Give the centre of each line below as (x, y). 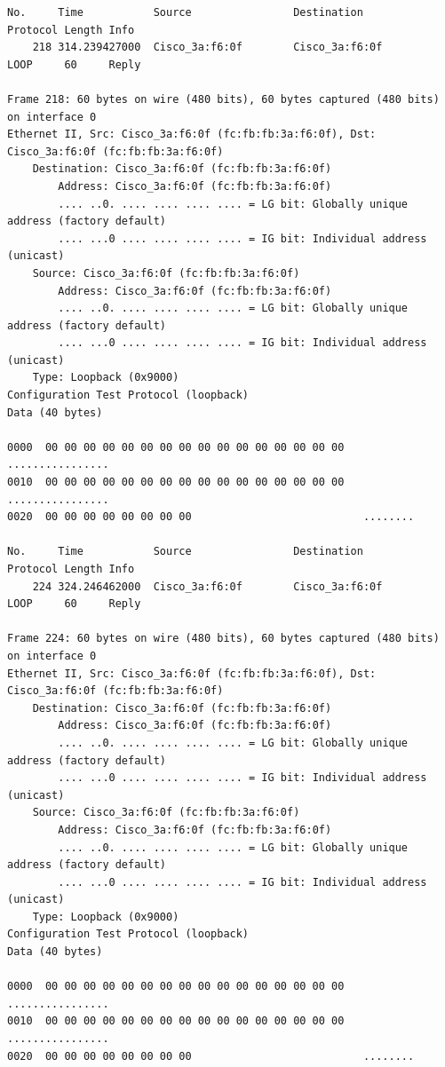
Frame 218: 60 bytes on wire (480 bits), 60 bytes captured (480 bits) (223, 99)
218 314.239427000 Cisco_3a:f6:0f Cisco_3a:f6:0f (207, 47)
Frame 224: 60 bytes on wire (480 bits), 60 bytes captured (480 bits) (223, 639)
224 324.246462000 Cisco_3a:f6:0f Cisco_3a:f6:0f (207, 586)
